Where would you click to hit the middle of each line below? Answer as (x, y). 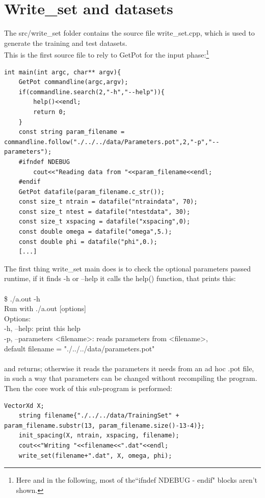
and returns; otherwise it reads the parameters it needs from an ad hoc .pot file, (129, 368)
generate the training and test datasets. (66, 43)
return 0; (50, 112)
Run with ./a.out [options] (45, 308)
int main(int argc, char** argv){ (63, 72)
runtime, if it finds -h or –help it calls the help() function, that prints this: (120, 278)
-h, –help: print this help (42, 328)
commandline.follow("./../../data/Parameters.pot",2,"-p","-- (112, 142)
